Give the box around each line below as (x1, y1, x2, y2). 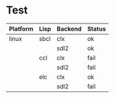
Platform (9, 25, 34, 33)
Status (87, 25, 106, 33)
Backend (56, 25, 82, 33)
